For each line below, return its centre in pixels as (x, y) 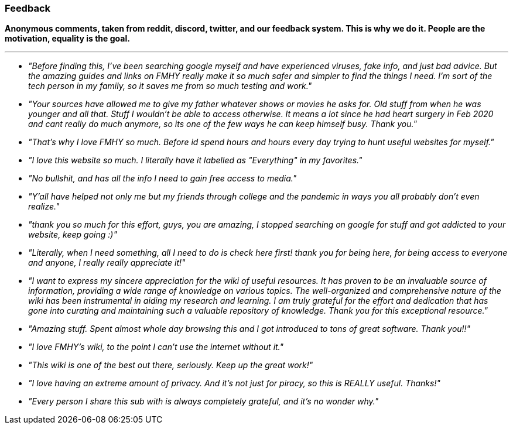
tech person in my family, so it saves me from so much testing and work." (170, 86)
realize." (44, 207)
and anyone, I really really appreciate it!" (107, 263)
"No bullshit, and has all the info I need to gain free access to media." (163, 179)
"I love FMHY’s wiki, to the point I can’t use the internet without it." (156, 347)
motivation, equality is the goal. (67, 39)
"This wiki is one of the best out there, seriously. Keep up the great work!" (171, 365)
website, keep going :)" (73, 235)
